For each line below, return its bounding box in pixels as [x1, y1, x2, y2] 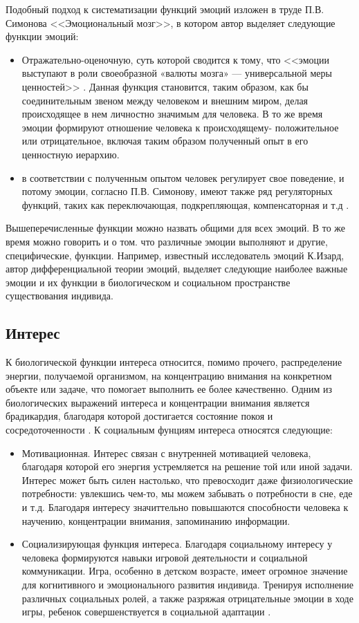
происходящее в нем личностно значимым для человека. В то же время [21, 106, 323, 121]
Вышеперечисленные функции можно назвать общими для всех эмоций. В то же [6, 221, 345, 235]
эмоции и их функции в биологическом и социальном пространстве [6, 275, 291, 289]
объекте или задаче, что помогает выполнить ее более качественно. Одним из [6, 382, 333, 396]
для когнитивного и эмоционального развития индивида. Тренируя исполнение [21, 577, 354, 591]
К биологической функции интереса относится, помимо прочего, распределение [6, 355, 342, 369]
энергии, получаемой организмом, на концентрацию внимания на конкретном [6, 368, 332, 382]
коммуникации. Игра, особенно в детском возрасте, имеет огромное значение [21, 564, 348, 578]
